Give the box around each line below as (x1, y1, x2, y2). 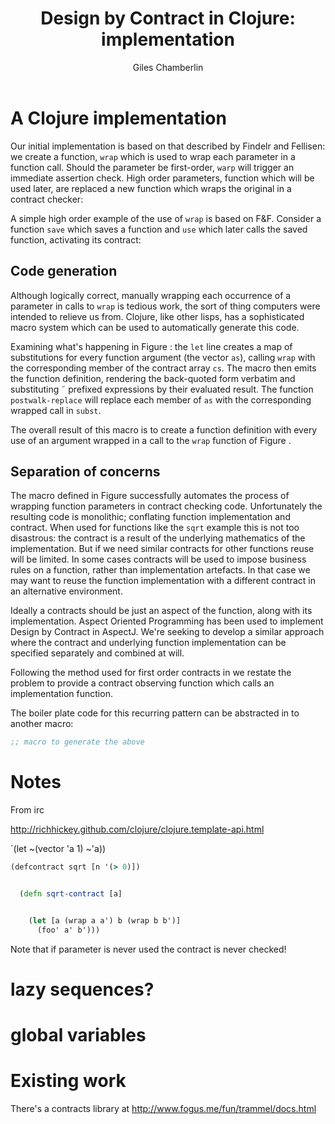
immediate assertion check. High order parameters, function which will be (10, 172, 315, 184)
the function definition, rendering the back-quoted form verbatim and (10, 372, 296, 384)
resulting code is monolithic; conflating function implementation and (10, 511, 291, 523)
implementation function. (10, 688, 113, 700)
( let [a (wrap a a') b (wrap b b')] (28, 915, 182, 926)
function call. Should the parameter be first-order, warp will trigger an (10, 161, 295, 173)
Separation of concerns (10, 463, 161, 480)
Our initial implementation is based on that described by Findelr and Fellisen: (10, 140, 326, 152)
